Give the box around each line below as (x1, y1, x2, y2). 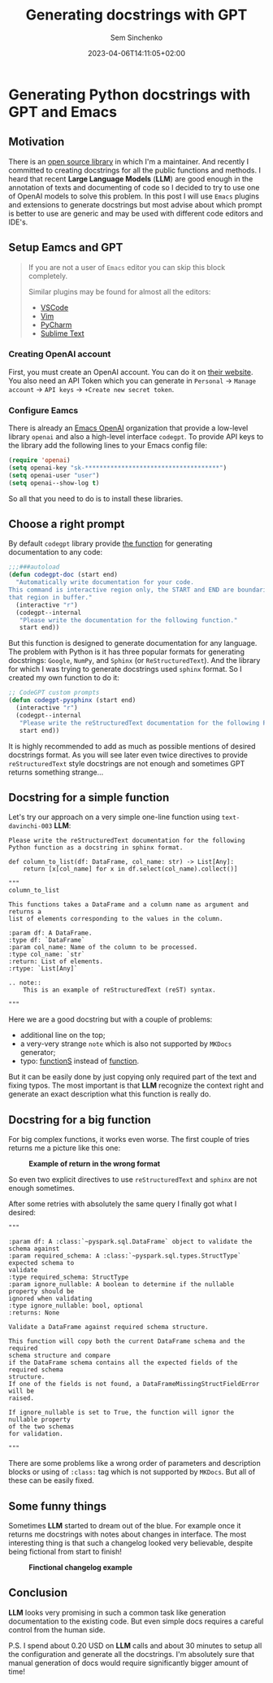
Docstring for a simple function (8, 791, 170, 804)
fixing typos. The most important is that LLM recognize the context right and (8, 1080, 264, 1091)
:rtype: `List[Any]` (8, 965, 79, 973)
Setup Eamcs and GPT (8, 241, 123, 255)
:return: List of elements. (8, 957, 104, 966)
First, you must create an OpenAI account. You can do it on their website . (8, 367, 253, 377)
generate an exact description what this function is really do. (8, 1089, 211, 1099)
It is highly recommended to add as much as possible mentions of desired (8, 741, 256, 751)
